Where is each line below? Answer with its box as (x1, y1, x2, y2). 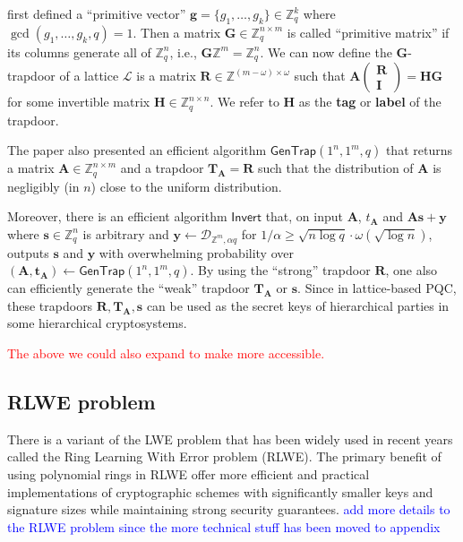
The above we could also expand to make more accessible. (7, 344, 325, 363)
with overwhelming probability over (99, 243, 294, 262)
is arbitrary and (82, 224, 169, 243)
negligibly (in (7, 176, 80, 195)
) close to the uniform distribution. (90, 176, 282, 195)
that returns (385, 141, 452, 159)
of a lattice (59, 66, 119, 85)
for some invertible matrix (7, 92, 150, 111)
